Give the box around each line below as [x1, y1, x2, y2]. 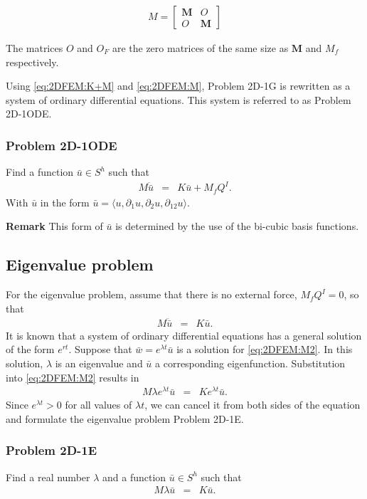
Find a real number [6, 469, 90, 484]
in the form [40, 194, 90, 209]
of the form [6, 342, 55, 357]
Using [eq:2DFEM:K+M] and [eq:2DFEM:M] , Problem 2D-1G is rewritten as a [6, 78, 351, 93]
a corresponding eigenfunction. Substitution [155, 356, 346, 371]
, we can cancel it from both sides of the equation [144, 397, 361, 412]
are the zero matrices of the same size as [112, 41, 289, 56]
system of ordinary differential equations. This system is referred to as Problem [6, 92, 351, 107]
